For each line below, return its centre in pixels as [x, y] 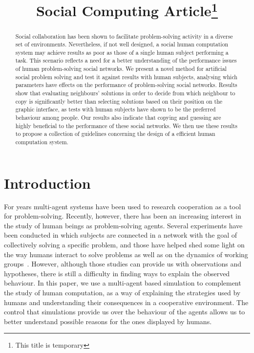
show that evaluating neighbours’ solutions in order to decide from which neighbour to [125, 93]
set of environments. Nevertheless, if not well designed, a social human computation [122, 44]
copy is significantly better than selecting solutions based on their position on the [119, 101]
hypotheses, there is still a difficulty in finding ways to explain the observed [117, 273]
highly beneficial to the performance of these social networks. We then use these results [126, 125]
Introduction [47, 183]
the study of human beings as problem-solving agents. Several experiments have [123, 225]
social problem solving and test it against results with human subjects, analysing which [126, 77]
